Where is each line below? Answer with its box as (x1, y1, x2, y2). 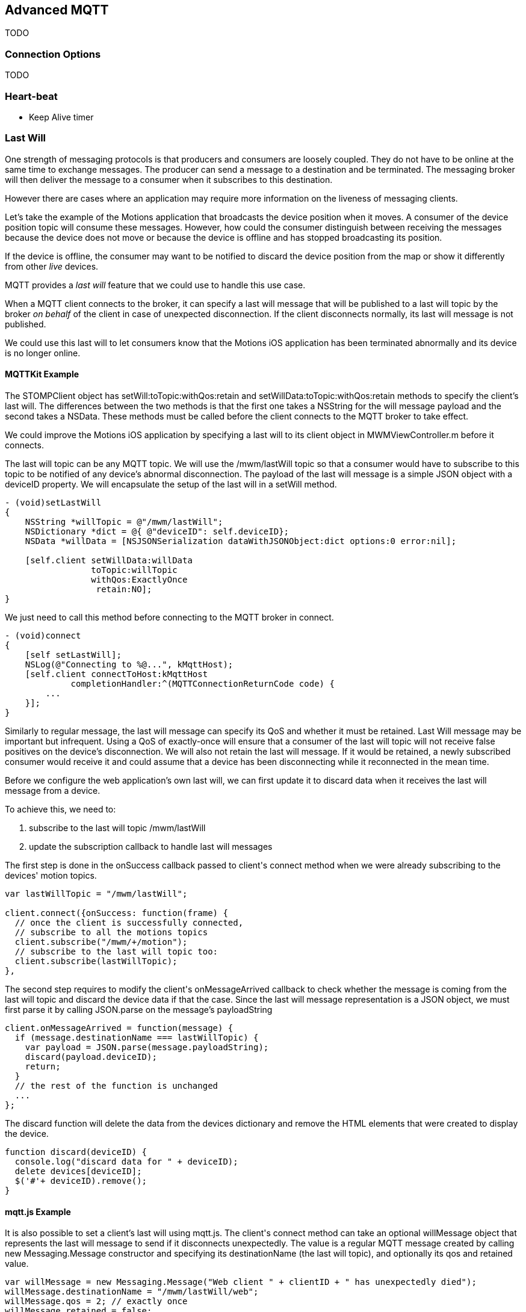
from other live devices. (5, 261, 99, 271)
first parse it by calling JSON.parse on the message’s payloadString (5, 1004, 273, 1015)
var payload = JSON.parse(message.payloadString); (25, 1042, 269, 1052)
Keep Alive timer (29, 111, 94, 122)
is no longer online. (5, 347, 81, 358)
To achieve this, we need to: (5, 803, 116, 814)
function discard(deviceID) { (5, 1146, 147, 1157)
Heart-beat (5, 90, 58, 102)
